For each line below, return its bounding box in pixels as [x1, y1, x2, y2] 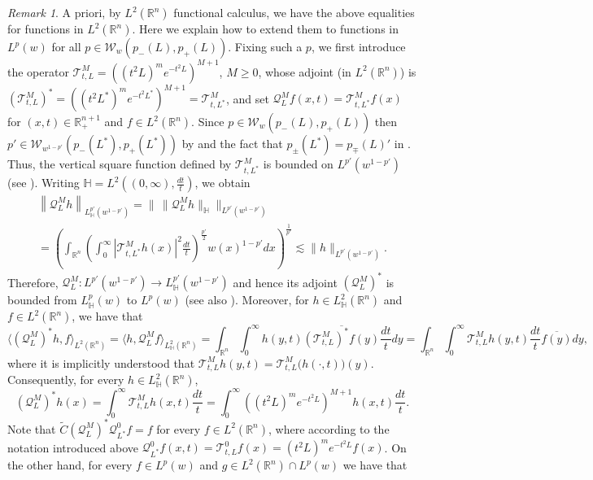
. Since [191, 113, 225, 129]
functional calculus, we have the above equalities [173, 4, 415, 20]
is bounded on [263, 155, 334, 172]
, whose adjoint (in [258, 63, 351, 80]
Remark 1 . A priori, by [7, 4, 121, 20]
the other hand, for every [7, 456, 133, 473]
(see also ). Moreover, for [185, 291, 309, 308]
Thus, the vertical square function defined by [7, 155, 232, 172]
